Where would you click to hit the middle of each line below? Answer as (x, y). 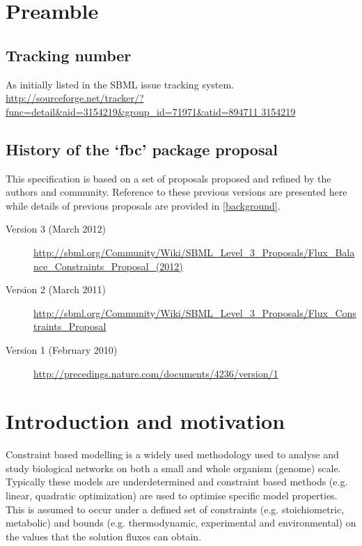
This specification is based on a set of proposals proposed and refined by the (168, 178)
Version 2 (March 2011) (56, 289)
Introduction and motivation (145, 421)
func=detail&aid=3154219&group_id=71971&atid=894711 (132, 111)
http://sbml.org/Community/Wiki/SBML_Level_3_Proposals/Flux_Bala (194, 252)
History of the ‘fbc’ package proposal (142, 149)
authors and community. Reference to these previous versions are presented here (176, 192)
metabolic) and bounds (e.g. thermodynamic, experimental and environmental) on (181, 523)
